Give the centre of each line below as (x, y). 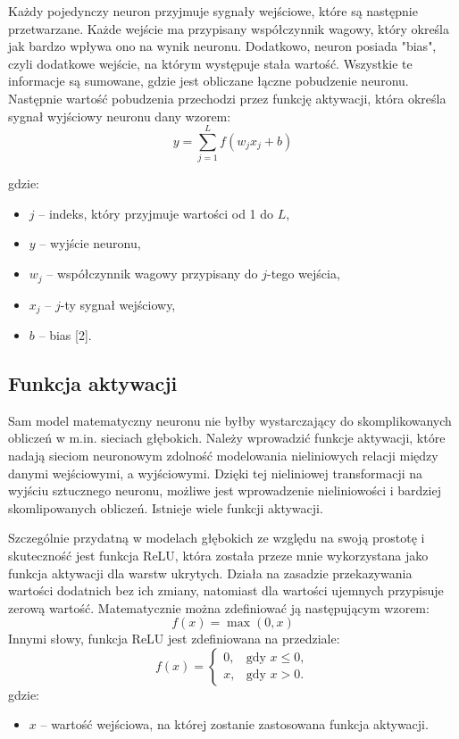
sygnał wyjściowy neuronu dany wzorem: (120, 116)
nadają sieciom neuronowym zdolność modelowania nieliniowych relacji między (223, 455)
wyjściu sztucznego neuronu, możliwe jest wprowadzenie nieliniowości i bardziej (225, 490)
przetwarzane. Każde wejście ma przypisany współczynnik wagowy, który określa (229, 28)
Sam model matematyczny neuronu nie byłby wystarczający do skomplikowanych (230, 420)
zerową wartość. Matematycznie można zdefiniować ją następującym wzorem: (219, 607)
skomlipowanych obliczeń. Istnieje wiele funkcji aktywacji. (166, 507)
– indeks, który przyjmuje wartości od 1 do (156, 213)
